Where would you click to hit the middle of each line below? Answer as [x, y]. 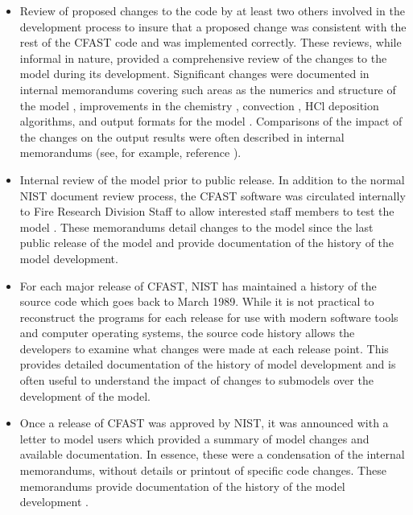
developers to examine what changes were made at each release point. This [204, 348]
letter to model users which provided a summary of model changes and [194, 438]
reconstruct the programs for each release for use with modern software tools [209, 317]
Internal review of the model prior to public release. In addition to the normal [212, 179]
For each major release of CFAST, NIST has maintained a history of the [198, 285]
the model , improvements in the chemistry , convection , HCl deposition [199, 105]
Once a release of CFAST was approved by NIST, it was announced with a [204, 423]
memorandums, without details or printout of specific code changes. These [203, 470]
